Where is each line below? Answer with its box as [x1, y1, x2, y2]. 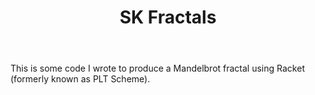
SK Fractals [119, 6, 217, 29]
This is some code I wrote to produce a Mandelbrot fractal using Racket [10, 62, 305, 75]
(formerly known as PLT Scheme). [10, 73, 151, 85]
